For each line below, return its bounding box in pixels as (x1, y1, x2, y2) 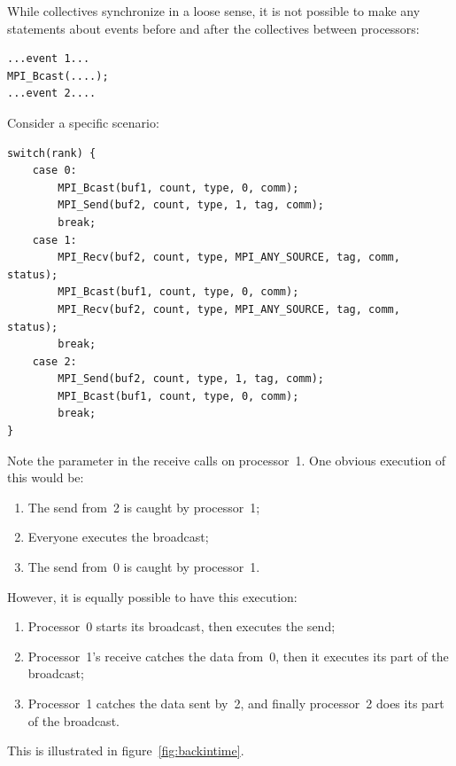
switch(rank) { (7, 146, 97, 160)
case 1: (32, 233, 77, 246)
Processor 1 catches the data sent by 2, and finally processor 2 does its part (27, 694, 444, 712)
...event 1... (7, 52, 90, 66)
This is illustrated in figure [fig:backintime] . (7, 741, 244, 760)
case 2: (32, 355, 77, 368)
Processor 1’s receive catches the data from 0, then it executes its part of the (27, 646, 449, 665)
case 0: (32, 164, 77, 177)
